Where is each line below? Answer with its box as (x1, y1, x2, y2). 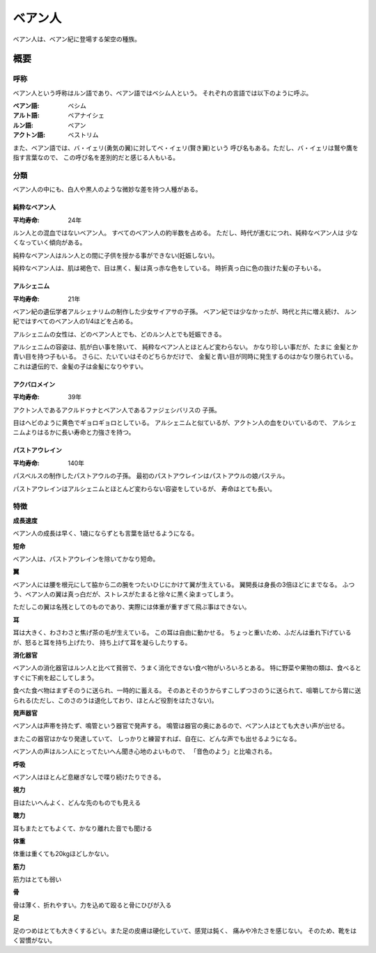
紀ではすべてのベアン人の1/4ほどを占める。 (13, 317, 137, 325)
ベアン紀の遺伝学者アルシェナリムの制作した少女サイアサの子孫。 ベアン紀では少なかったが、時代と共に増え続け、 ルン (13, 307, 357, 316)
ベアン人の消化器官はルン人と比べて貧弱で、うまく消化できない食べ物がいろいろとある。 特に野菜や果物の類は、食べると (13, 664, 361, 672)
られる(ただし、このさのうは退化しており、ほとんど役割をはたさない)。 (13, 696, 219, 704)
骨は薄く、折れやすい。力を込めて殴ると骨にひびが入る (13, 901, 172, 909)
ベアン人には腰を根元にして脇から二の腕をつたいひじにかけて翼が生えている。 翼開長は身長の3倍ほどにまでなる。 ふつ (13, 580, 355, 589)
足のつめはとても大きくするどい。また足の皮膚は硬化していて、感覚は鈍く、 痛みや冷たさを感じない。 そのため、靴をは (13, 927, 357, 935)
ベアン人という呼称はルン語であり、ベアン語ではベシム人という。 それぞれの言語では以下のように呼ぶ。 (13, 88, 313, 97)
